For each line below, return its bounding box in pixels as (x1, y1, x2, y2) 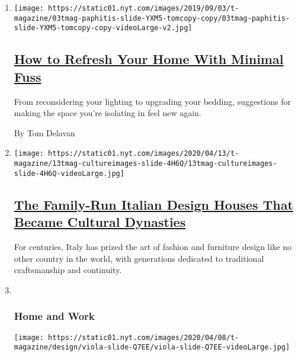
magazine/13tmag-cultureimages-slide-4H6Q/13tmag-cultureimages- (14, 159, 277, 168)
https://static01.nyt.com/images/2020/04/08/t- (48, 333, 239, 342)
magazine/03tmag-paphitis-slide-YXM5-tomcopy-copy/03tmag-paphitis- (14, 14, 290, 23)
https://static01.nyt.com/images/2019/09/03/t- (48, 4, 239, 12)
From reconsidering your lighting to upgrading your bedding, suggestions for (14, 95, 291, 107)
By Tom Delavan (14, 126, 75, 139)
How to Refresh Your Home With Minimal (14, 50, 284, 68)
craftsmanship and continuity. (14, 264, 122, 276)
